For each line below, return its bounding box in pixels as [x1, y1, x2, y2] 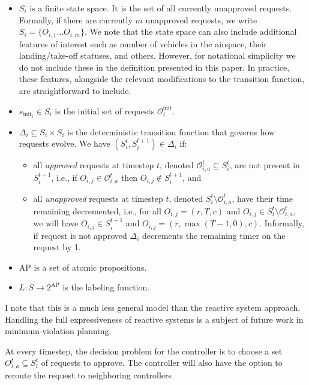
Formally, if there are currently [19, 13, 133, 26]
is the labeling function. [62, 281, 150, 293]
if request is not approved [33, 229, 127, 241]
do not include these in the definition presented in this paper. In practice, [19, 60, 290, 73]
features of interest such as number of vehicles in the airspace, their [19, 37, 267, 50]
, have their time [232, 192, 293, 204]
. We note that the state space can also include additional [84, 25, 297, 38]
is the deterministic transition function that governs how [67, 125, 275, 138]
